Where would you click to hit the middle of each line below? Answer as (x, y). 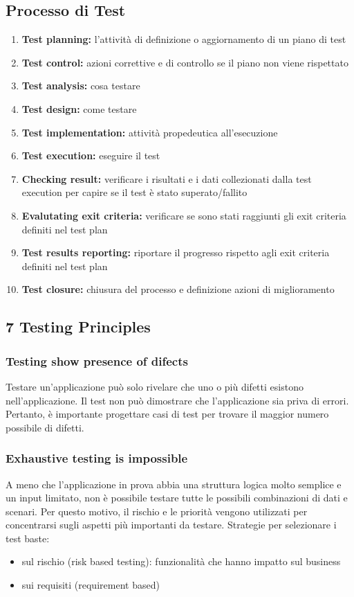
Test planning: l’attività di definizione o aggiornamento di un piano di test (184, 39)
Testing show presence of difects (97, 360)
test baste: (28, 538)
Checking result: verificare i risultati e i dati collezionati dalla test (167, 178)
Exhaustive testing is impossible (97, 458)
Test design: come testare (79, 108)
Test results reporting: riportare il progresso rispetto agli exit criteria (176, 252)
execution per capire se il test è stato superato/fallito (134, 192)
